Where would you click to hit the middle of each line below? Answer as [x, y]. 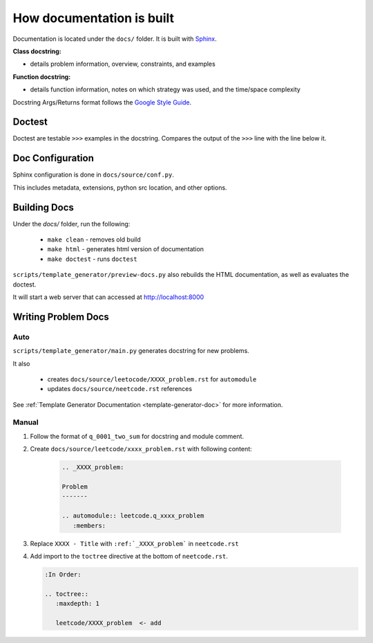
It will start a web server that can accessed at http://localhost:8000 [108, 297]
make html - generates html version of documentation [125, 249]
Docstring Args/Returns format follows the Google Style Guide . [102, 102]
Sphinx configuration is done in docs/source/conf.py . [93, 175]
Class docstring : [37, 51]
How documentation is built [94, 18]
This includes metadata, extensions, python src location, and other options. [120, 188]
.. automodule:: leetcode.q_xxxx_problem [133, 516]
